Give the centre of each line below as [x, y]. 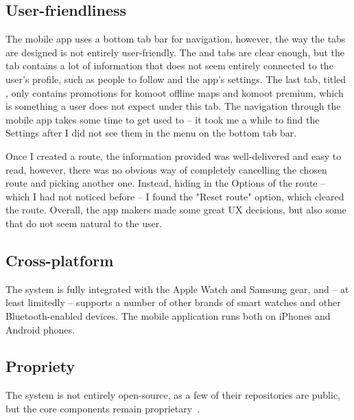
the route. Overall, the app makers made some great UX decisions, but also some [176, 210]
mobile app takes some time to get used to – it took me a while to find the [163, 119]
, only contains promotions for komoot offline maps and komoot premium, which [175, 92]
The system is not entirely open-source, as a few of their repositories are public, [173, 395]
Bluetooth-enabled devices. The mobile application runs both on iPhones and [168, 315]
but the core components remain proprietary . [103, 408]
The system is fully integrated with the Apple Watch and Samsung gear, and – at [177, 289]
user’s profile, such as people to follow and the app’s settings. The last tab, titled [176, 79]
